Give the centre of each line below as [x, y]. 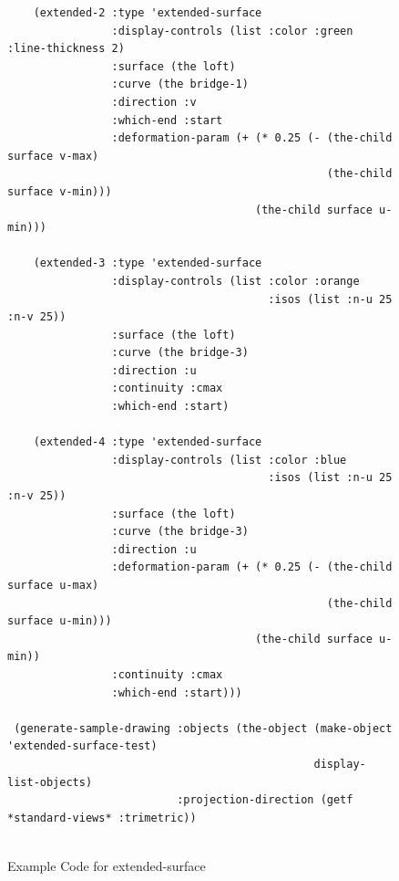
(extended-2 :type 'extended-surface [148, 13]
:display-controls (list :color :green [232, 31]
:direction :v [154, 102]
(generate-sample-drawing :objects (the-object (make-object [203, 728]
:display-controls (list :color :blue [229, 460]
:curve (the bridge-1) [180, 84]
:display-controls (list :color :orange [235, 281]
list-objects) [50, 782]
